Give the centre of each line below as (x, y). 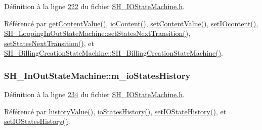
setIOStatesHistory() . (37, 121)
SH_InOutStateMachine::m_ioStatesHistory (97, 75)
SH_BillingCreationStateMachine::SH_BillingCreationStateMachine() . (114, 53)
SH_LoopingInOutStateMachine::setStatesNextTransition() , (97, 33)
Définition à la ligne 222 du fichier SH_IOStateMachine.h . (94, 6)
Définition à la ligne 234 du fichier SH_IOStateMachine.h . (94, 94)
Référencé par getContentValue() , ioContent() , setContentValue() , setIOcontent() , (131, 23)
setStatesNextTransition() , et (49, 43)
